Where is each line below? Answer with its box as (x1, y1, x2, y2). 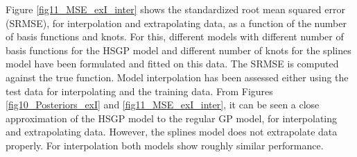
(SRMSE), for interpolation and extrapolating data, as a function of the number (6, 15, 347, 30)
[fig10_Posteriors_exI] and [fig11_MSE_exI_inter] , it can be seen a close (6, 97, 320, 112)
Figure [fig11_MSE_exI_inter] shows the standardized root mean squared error (6, 2, 345, 16)
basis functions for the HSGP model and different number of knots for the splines (6, 42, 351, 57)
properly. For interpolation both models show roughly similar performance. (6, 138, 324, 152)
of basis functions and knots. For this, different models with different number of (6, 29, 344, 44)
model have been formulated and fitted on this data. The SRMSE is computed (6, 56, 339, 71)
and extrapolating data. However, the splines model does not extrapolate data (6, 124, 338, 139)
